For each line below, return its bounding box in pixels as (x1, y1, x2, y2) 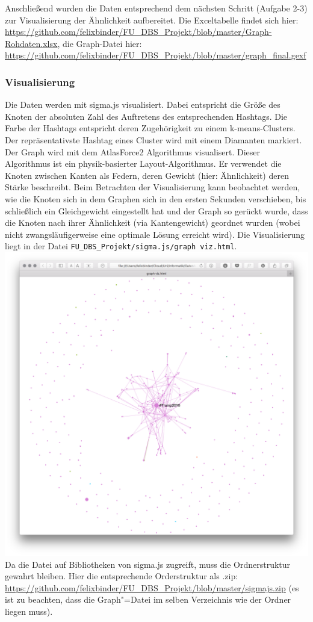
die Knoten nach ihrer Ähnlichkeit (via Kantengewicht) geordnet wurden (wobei (5, 216, 300, 229)
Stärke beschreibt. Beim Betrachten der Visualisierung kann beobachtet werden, (5, 181, 300, 193)
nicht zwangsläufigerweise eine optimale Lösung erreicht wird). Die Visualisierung (5, 228, 305, 240)
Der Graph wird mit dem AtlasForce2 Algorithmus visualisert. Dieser (5, 145, 261, 158)
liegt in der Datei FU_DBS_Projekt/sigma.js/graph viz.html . (5, 240, 237, 252)
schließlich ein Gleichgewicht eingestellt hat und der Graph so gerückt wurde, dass (5, 204, 308, 217)
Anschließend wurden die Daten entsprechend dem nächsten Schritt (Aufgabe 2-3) (5, 2, 308, 14)
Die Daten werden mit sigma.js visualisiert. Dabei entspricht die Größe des (5, 98, 280, 111)
